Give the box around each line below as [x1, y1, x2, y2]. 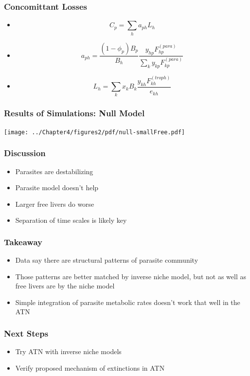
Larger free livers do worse [15, 198, 94, 209]
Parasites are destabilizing [15, 166, 93, 176]
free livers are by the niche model [15, 281, 115, 291]
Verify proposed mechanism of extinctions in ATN [15, 362, 165, 373]
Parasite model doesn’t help [15, 182, 99, 193]
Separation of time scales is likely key [15, 215, 127, 225]
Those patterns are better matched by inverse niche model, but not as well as [15, 271, 246, 281]
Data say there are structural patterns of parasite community [15, 255, 198, 265]
